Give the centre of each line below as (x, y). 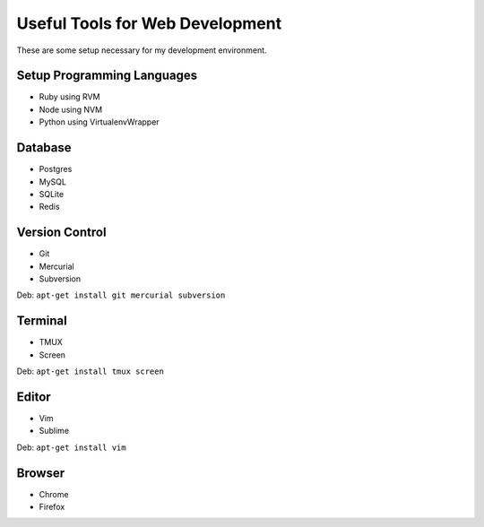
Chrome (54, 494)
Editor (34, 397)
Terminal (42, 321)
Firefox (52, 507)
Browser (41, 473)
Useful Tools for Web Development (149, 23)
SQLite (52, 194)
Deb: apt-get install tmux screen (91, 371)
